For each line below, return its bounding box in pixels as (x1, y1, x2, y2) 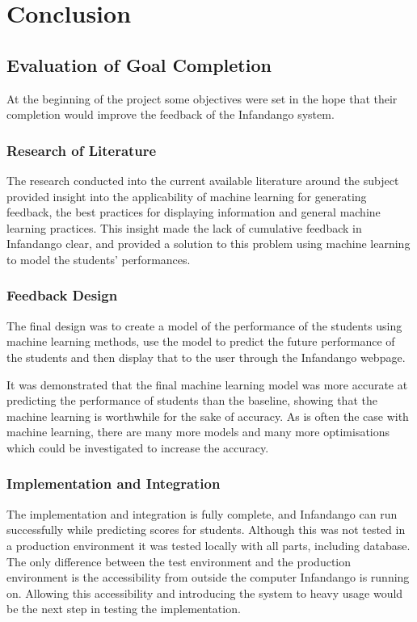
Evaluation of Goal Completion (6, 52, 272, 77)
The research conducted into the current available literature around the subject (6, 171, 399, 188)
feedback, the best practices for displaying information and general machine (6, 204, 381, 221)
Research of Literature (6, 140, 157, 160)
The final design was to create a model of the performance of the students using (6, 317, 402, 334)
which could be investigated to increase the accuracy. (6, 439, 269, 456)
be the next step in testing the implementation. (6, 600, 241, 617)
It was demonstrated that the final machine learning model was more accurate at (6, 376, 408, 393)
